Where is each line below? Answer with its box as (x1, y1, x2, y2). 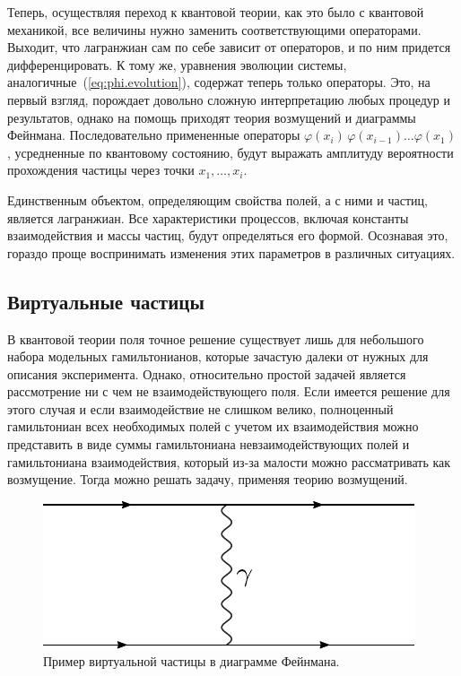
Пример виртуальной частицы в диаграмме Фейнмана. (43, 652, 340, 671)
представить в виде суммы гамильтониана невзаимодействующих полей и (7, 435, 410, 454)
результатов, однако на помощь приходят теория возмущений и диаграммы (7, 108, 416, 126)
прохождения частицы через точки (7, 160, 195, 179)
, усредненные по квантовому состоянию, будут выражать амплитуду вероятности (7, 143, 454, 161)
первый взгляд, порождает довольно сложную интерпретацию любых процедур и (7, 90, 450, 108)
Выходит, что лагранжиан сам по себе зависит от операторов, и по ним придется (7, 38, 451, 56)
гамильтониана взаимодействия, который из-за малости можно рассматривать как (7, 452, 451, 471)
